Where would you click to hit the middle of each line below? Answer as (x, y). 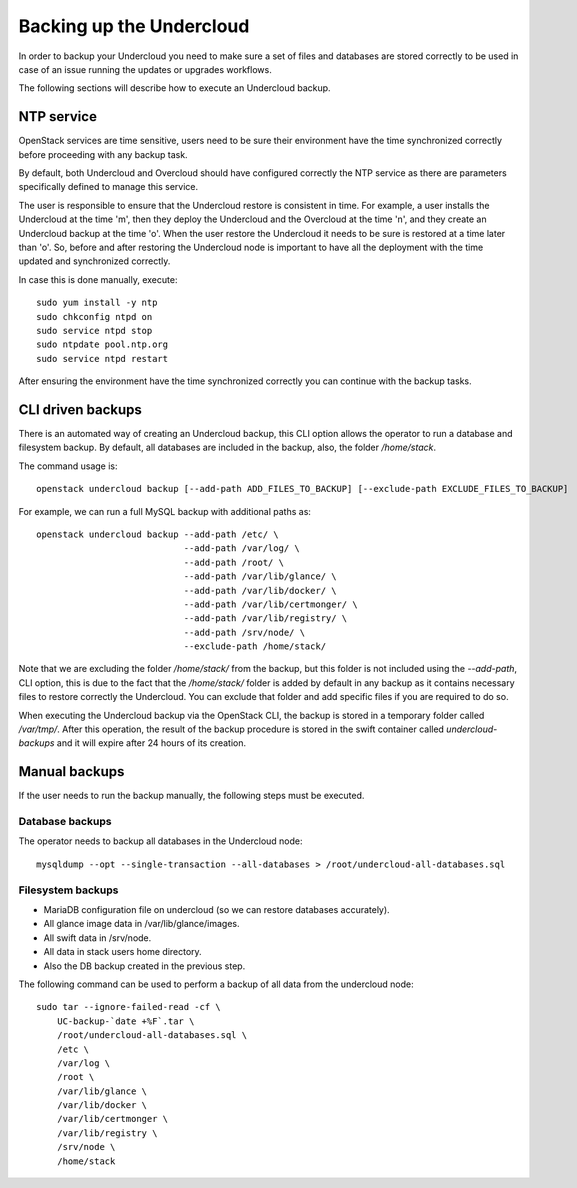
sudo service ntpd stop (94, 330)
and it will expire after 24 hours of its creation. (151, 743)
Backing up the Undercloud (134, 26)
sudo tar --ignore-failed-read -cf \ (129, 1007)
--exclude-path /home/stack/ (255, 646)
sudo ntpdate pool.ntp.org (102, 344)
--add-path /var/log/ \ (241, 548)
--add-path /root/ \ (234, 562)
